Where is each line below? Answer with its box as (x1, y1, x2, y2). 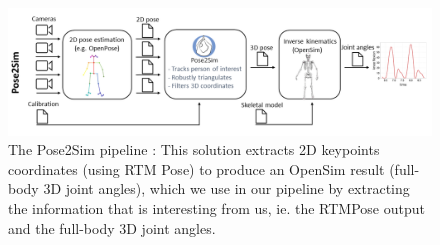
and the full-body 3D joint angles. (8, 217, 216, 238)
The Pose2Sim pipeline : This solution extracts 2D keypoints (8, 139, 380, 160)
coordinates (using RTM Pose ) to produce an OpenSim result (8, 158, 385, 179)
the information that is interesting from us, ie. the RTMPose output (8, 197, 425, 218)
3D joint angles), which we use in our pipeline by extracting (43, 178, 410, 199)
